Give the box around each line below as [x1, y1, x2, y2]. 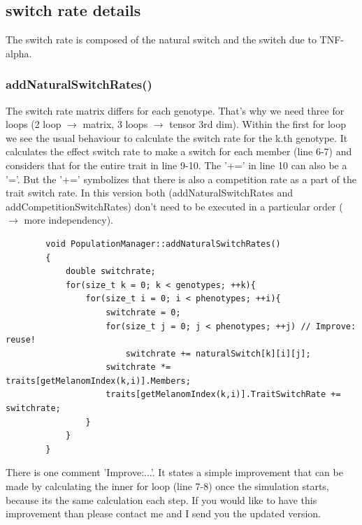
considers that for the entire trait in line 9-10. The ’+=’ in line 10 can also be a [6, 157, 347, 172]
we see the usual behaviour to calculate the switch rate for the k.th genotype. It [6, 130, 348, 145]
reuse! [6, 335, 36, 345]
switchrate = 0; [106, 307, 181, 317]
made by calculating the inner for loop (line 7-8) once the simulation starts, [6, 479, 329, 494]
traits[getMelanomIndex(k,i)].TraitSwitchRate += [106, 389, 341, 400]
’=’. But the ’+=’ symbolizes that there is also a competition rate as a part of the [6, 171, 356, 186]
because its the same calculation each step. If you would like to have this [6, 492, 317, 507]
